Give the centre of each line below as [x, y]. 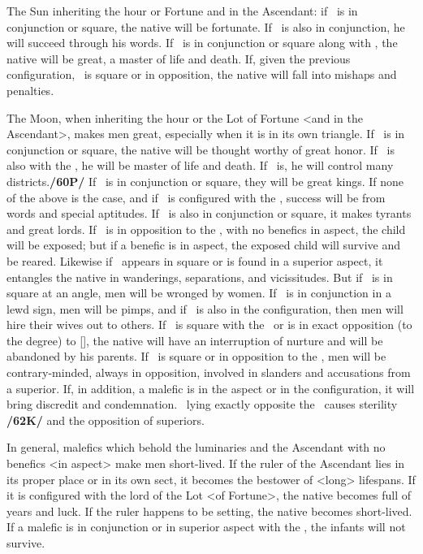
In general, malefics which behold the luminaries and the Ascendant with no [196, 447]
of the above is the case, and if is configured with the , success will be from [196, 197]
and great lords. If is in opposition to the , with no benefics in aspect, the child [206, 229]
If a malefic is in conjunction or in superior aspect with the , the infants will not [206, 527]
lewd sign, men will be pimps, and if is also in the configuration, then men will [205, 308]
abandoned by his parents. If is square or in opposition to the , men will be [196, 356]
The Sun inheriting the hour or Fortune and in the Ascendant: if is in [182, 11]
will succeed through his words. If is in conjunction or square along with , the [202, 43]
